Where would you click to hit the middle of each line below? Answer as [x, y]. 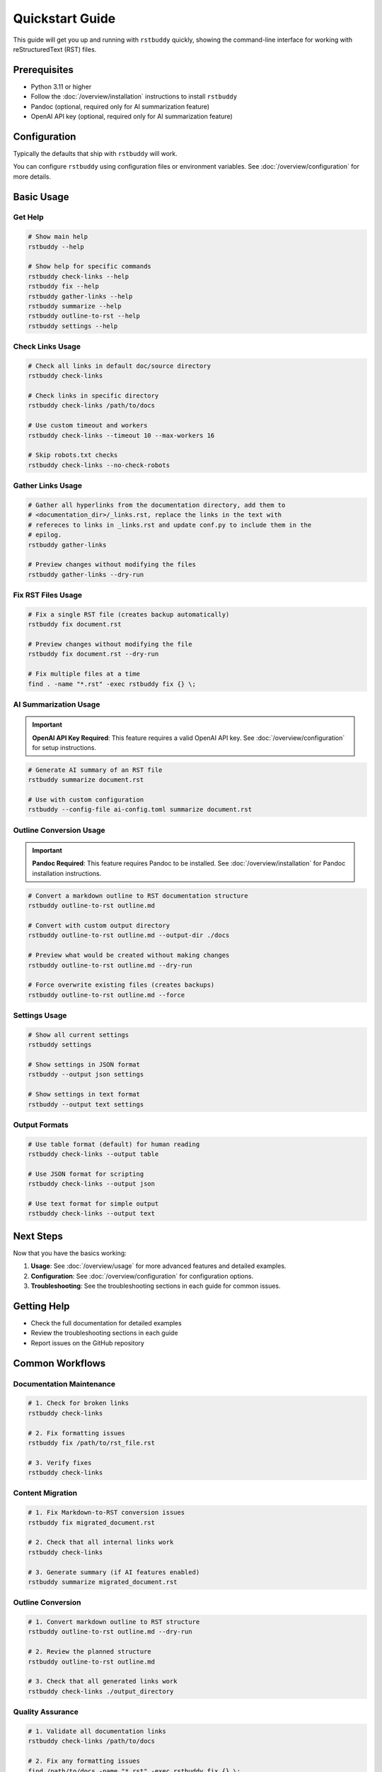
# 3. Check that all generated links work [103, 1681]
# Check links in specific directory [93, 396]
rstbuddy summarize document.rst [86, 780]
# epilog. [45, 535]
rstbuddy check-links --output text [92, 1213]
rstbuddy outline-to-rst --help [84, 316]
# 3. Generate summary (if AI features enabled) [114, 1572]
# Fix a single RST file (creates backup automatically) [129, 614]
